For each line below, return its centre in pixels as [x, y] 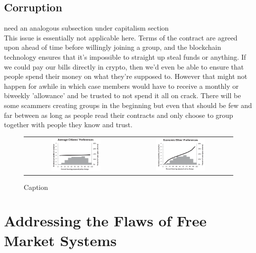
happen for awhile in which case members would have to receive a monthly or [121, 86]
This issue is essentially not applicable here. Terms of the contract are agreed [121, 37]
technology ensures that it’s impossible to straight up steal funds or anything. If [125, 56]
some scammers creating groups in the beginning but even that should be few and [128, 105]
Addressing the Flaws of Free [105, 221]
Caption [36, 187]
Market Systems [61, 240]
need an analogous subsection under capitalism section [86, 28]
